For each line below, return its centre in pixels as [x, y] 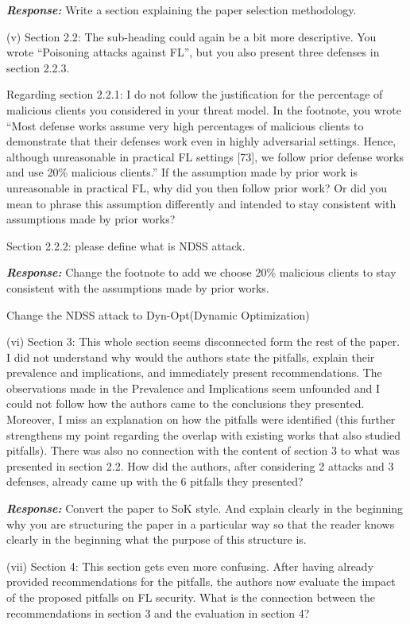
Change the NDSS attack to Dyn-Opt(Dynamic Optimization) [158, 314]
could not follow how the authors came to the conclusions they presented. [186, 403]
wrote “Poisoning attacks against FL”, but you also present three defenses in [193, 52]
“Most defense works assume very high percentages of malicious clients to [185, 125]
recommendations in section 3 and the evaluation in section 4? [158, 612]
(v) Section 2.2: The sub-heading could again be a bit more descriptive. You [191, 36]
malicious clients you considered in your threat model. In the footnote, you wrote [204, 109]
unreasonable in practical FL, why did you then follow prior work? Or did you [197, 187]
